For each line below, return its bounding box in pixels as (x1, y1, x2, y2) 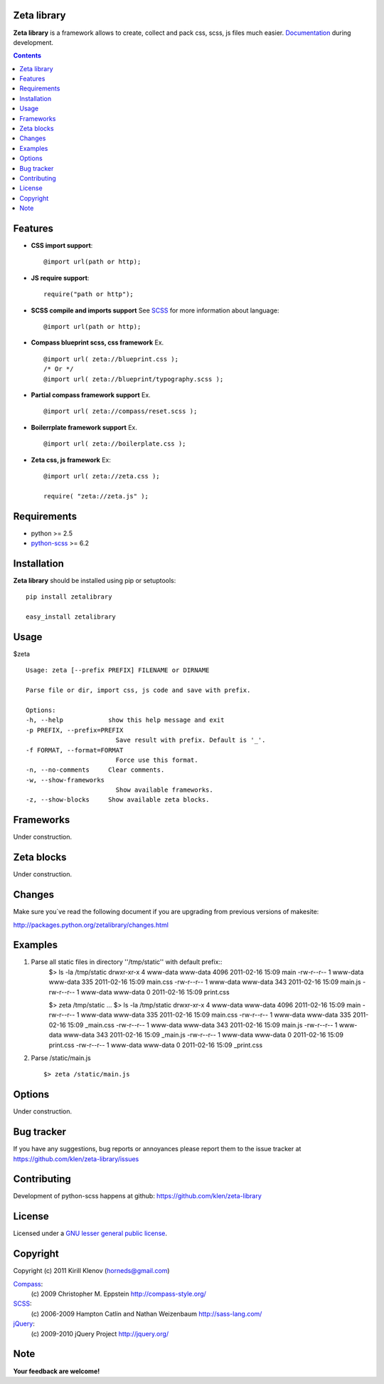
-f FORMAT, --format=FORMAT (26, 746, 124, 754)
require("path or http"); (43, 290, 134, 298)
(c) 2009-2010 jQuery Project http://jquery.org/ (31, 1329, 169, 1338)
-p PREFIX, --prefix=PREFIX (26, 726, 124, 734)
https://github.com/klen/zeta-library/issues (13, 1154, 139, 1163)
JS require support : (31, 273, 90, 282)
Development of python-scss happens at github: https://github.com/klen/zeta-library (13, 1192, 262, 1200)
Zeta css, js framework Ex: (31, 456, 112, 464)
